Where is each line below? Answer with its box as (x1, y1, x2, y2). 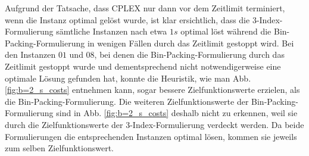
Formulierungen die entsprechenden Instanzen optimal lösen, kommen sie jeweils (5, 130, 297, 142)
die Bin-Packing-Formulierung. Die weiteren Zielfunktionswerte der (5, 95, 249, 107)
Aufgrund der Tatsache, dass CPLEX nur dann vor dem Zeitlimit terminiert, (5, 2, 285, 14)
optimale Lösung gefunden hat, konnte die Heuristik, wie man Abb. (5, 71, 251, 84)
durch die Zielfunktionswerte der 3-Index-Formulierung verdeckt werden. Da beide (5, 118, 304, 130)
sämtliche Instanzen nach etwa (56, 25, 167, 38)
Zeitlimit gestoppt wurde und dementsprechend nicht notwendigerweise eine (5, 60, 281, 72)
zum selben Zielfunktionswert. (5, 142, 114, 154)
